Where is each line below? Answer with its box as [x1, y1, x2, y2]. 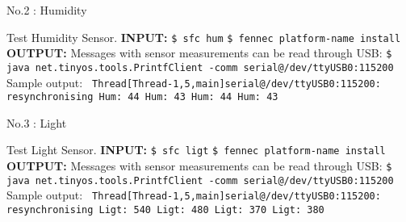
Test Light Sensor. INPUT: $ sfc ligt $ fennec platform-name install [6, 141, 386, 158]
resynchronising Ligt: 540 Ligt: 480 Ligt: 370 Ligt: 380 [6, 204, 324, 216]
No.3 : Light [6, 114, 67, 131]
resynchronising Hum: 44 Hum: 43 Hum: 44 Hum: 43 [6, 91, 278, 103]
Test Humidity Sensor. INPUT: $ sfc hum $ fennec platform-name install [6, 28, 401, 45]
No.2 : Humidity [6, 2, 87, 18]
